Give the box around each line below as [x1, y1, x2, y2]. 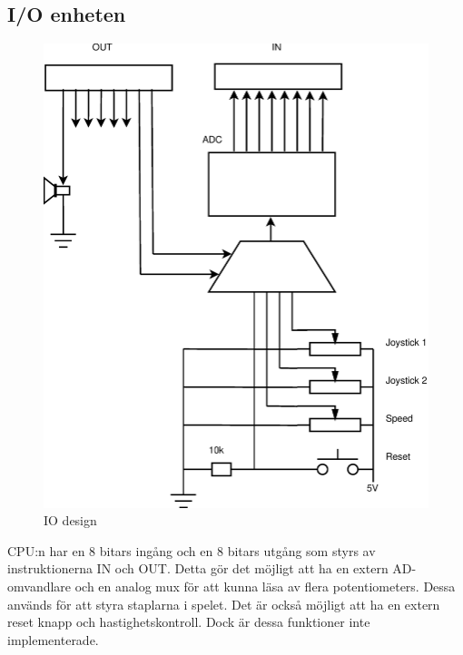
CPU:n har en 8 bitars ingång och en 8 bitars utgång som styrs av [7, 541, 376, 560]
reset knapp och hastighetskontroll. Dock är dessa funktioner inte [7, 612, 370, 631]
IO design [44, 511, 97, 530]
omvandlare [7, 576, 72, 595]
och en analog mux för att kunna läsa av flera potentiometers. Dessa [74, 576, 456, 595]
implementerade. [7, 630, 99, 649]
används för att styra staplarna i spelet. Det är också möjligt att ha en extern [7, 594, 440, 613]
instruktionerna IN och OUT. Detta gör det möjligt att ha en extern [7, 559, 389, 578]
